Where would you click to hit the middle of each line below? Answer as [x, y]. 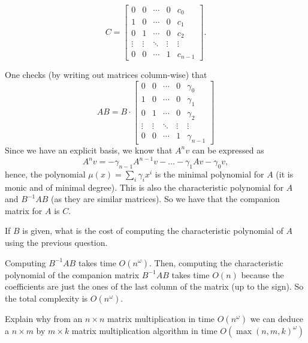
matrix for [24, 210]
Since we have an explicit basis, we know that [89, 150]
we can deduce [277, 318]
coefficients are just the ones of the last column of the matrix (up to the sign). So [154, 286]
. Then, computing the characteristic [216, 262]
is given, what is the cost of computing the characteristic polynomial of [153, 231]
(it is [285, 174]
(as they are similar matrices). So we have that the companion [165, 199]
